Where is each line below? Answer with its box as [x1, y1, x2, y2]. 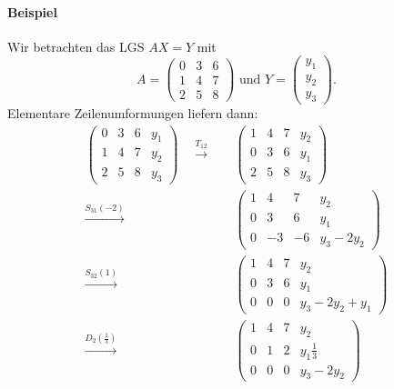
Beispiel [7, 2, 57, 21]
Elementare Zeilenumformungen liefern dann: [7, 103, 258, 122]
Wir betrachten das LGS [7, 36, 145, 55]
